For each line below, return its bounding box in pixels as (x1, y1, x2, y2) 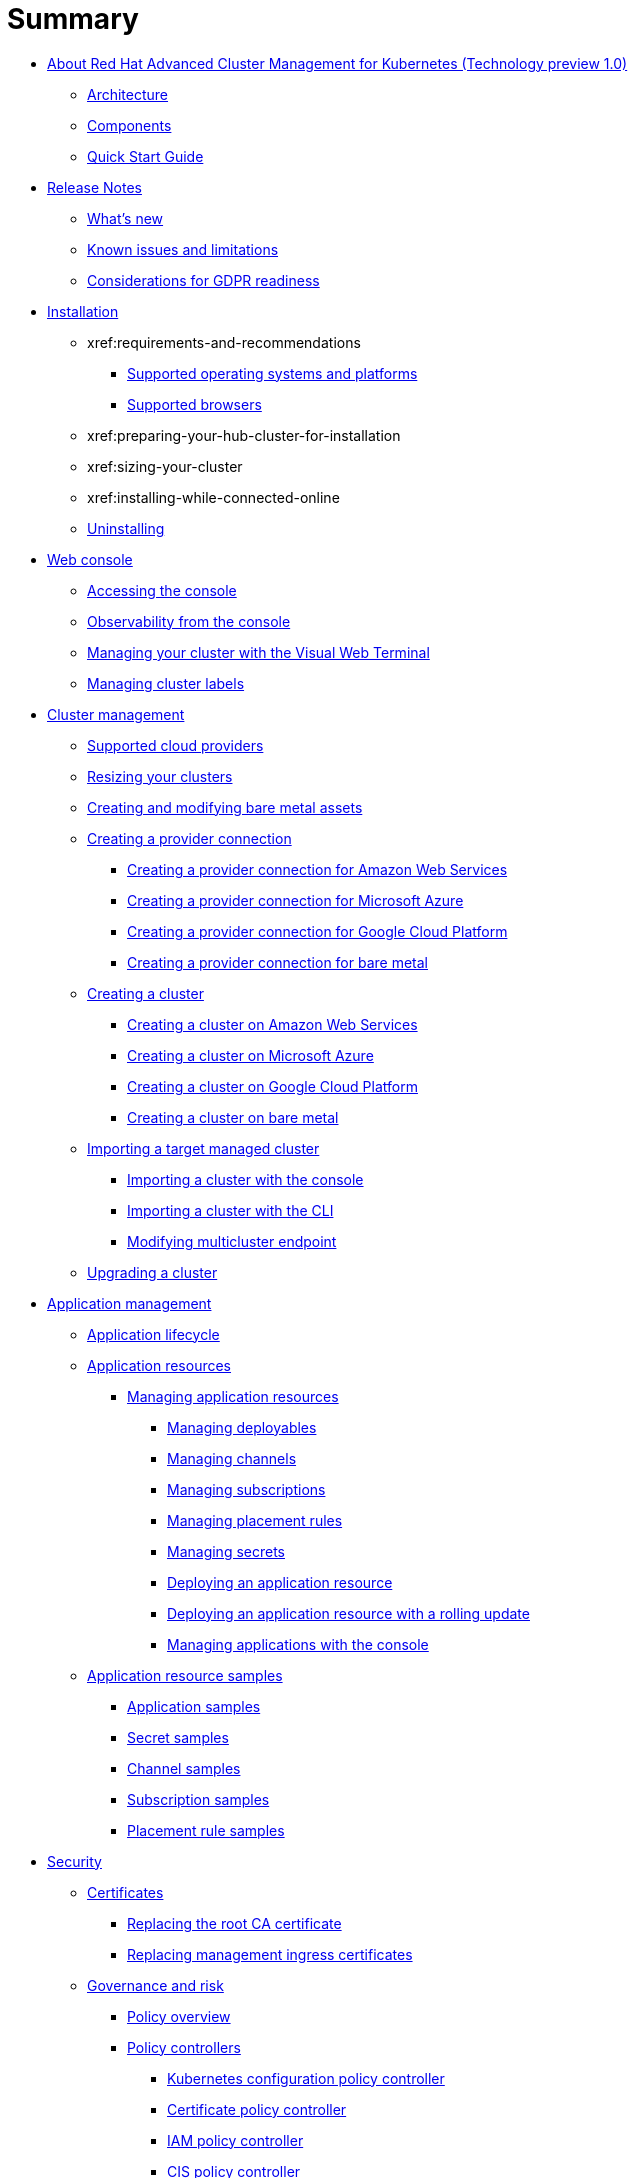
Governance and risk (87, 1976, 224, 1994)
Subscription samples (127, 1790, 270, 1808)
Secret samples (127, 1728, 229, 1746)
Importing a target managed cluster (87, 1139, 320, 1157)
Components (87, 116, 172, 134)
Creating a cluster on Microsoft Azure (127, 1046, 374, 1064)
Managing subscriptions (167, 1480, 326, 1498)
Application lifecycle (87, 1325, 220, 1343)
